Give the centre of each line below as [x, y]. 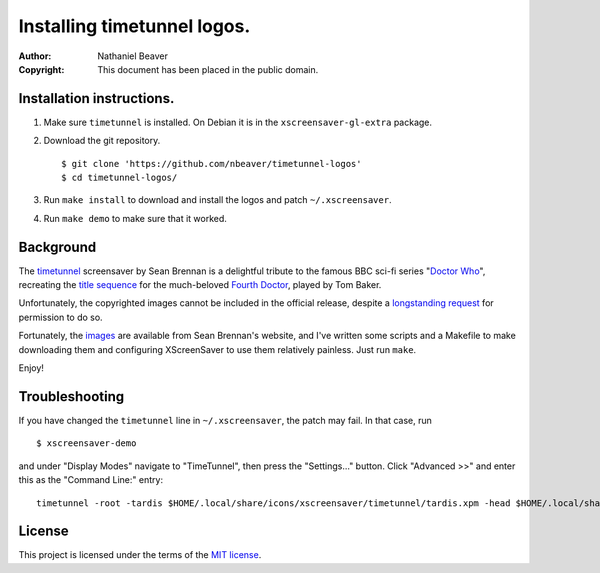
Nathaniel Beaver [133, 56]
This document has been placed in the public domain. [208, 69]
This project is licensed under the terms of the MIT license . [140, 555]
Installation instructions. [96, 98]
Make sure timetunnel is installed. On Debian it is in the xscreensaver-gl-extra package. [238, 122]
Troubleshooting [71, 396]
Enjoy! [31, 368]
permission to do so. [61, 317]
